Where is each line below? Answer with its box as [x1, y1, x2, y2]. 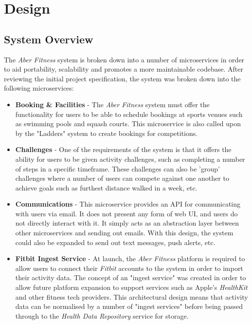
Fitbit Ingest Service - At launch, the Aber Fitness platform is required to [15, 253, 245, 264]
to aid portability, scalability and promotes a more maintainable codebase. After [4, 64, 243, 74]
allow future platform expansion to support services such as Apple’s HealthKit [15, 282, 248, 292]
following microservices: [4, 83, 74, 93]
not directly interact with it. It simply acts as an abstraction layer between [15, 218, 239, 228]
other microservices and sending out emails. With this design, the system [15, 228, 234, 238]
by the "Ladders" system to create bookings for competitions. [15, 128, 198, 138]
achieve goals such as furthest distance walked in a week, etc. [15, 182, 198, 192]
